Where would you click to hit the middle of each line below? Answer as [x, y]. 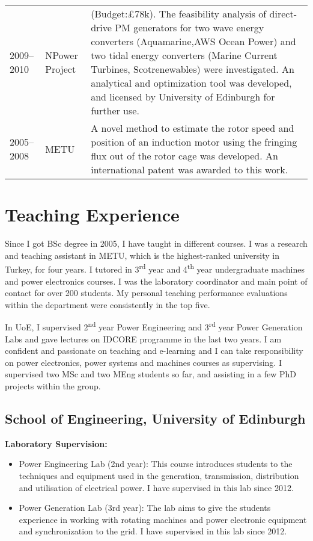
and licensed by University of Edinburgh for [183, 97]
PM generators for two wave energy [190, 27]
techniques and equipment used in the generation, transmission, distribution [159, 475]
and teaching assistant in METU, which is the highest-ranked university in [142, 255]
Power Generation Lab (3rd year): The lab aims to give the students [145, 508]
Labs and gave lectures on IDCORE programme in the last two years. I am [143, 339]
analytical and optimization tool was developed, [191, 83]
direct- [283, 14]
